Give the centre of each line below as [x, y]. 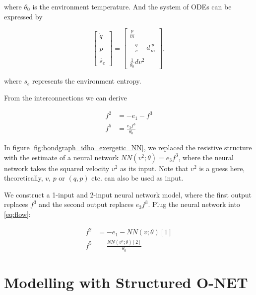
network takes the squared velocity [57, 168]
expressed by [23, 16]
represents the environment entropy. [87, 81]
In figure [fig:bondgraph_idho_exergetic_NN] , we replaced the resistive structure [128, 147]
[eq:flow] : [17, 214]
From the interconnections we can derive [65, 97]
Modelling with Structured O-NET [126, 282]
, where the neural [206, 157]
